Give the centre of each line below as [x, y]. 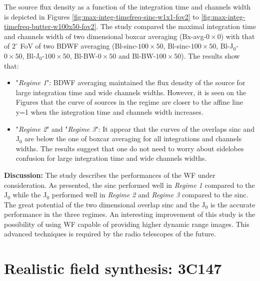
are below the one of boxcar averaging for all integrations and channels [133, 138]
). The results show [210, 55]
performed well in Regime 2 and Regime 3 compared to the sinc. [150, 195]
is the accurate [233, 204]
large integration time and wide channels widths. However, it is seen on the [131, 92]
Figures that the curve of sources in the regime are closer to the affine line [129, 102]
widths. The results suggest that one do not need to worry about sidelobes [130, 148]
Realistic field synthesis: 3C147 [113, 268]
